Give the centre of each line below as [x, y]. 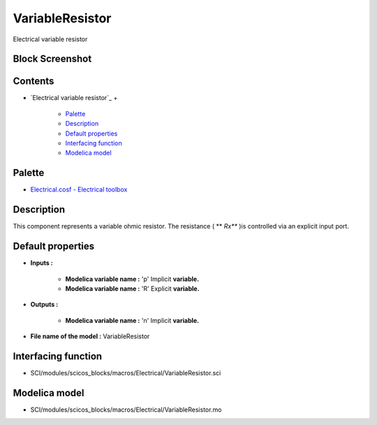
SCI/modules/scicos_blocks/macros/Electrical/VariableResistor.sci [126, 373]
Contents [34, 81]
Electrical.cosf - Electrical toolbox [79, 189]
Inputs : [42, 263]
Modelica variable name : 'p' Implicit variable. [132, 279]
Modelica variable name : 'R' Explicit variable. [132, 288]
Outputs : [44, 305]
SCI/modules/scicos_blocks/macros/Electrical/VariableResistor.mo [126, 410]
